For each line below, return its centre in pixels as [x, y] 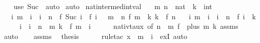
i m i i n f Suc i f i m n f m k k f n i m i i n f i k [133, 16]
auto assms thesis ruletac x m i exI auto [95, 36]
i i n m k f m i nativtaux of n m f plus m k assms [129, 26]
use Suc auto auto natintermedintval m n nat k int [113, 6]
